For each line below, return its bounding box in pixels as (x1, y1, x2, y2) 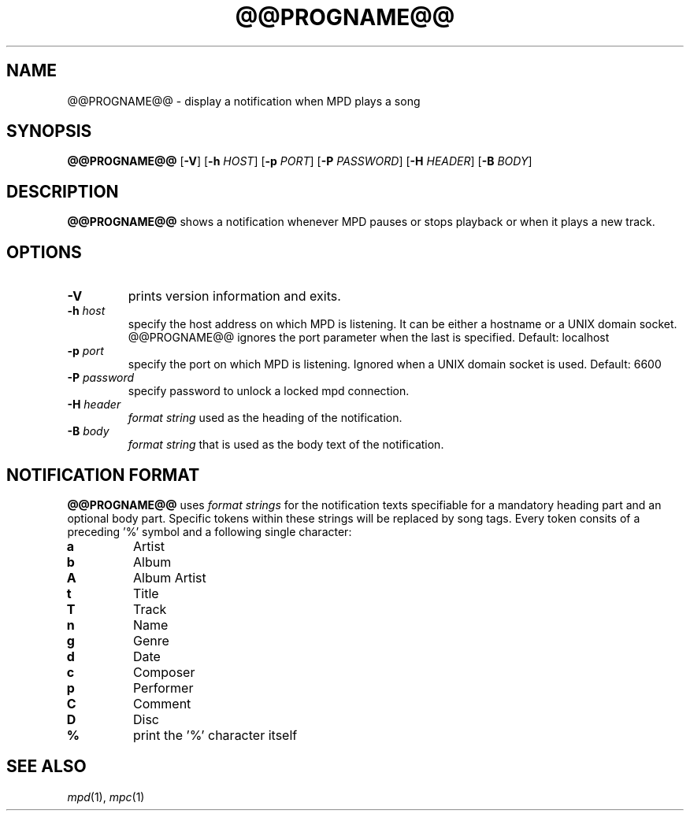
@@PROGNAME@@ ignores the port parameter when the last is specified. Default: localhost (128, 331, 610, 345)
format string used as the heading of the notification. (128, 411, 402, 425)
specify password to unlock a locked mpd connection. (128, 384, 410, 398)
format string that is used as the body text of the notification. (128, 438, 444, 452)
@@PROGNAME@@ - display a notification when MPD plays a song (67, 94, 421, 108)
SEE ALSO (6, 756, 87, 777)
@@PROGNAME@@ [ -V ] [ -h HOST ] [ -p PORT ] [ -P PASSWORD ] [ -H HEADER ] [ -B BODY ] (67, 154, 532, 168)
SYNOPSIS (6, 121, 92, 142)
